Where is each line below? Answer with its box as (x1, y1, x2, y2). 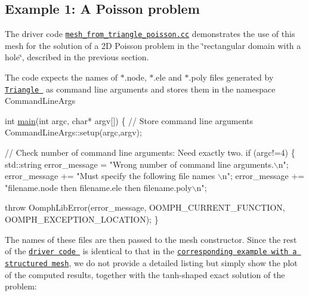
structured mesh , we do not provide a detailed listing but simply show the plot (5, 256, 298, 269)
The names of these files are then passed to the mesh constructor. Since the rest (5, 233, 297, 245)
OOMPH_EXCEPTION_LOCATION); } (5, 213, 159, 226)
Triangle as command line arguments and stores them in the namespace (5, 82, 276, 95)
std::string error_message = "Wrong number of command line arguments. (5, 158, 274, 170)
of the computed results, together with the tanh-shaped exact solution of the (5, 268, 285, 280)
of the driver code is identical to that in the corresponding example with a (5, 245, 297, 257)
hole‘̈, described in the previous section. (5, 51, 149, 63)
